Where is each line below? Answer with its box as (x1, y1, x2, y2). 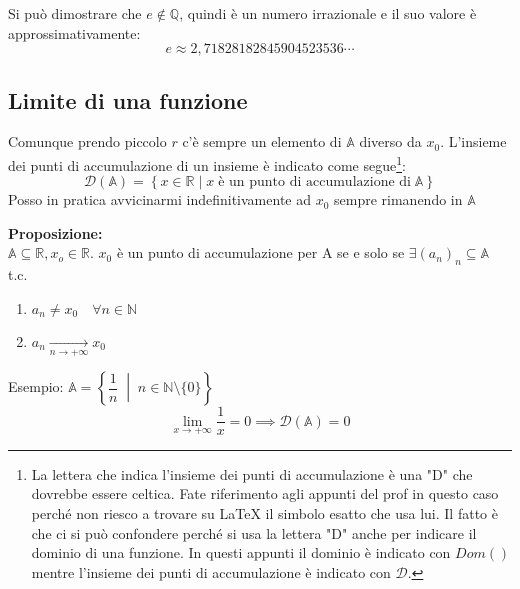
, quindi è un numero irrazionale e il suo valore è (179, 3, 477, 23)
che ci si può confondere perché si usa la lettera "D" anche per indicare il (31, 522, 477, 543)
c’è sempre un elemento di (182, 131, 342, 152)
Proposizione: (8, 222, 103, 243)
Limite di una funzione (8, 84, 248, 115)
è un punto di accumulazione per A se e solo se (116, 242, 405, 263)
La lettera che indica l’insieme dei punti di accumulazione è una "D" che (31, 463, 473, 484)
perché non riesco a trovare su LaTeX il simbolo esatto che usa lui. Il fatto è (31, 503, 498, 524)
